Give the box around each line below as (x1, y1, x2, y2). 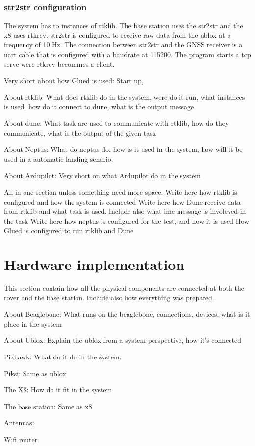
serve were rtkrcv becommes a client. (4, 59, 115, 69)
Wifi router (4, 434, 38, 444)
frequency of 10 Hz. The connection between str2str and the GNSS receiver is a (4, 39, 243, 50)
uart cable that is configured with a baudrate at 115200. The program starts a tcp (4, 49, 251, 59)
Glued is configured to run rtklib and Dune (4, 225, 134, 236)
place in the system (4, 318, 62, 328)
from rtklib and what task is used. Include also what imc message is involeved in (4, 206, 246, 216)
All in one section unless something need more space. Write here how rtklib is (4, 186, 237, 197)
